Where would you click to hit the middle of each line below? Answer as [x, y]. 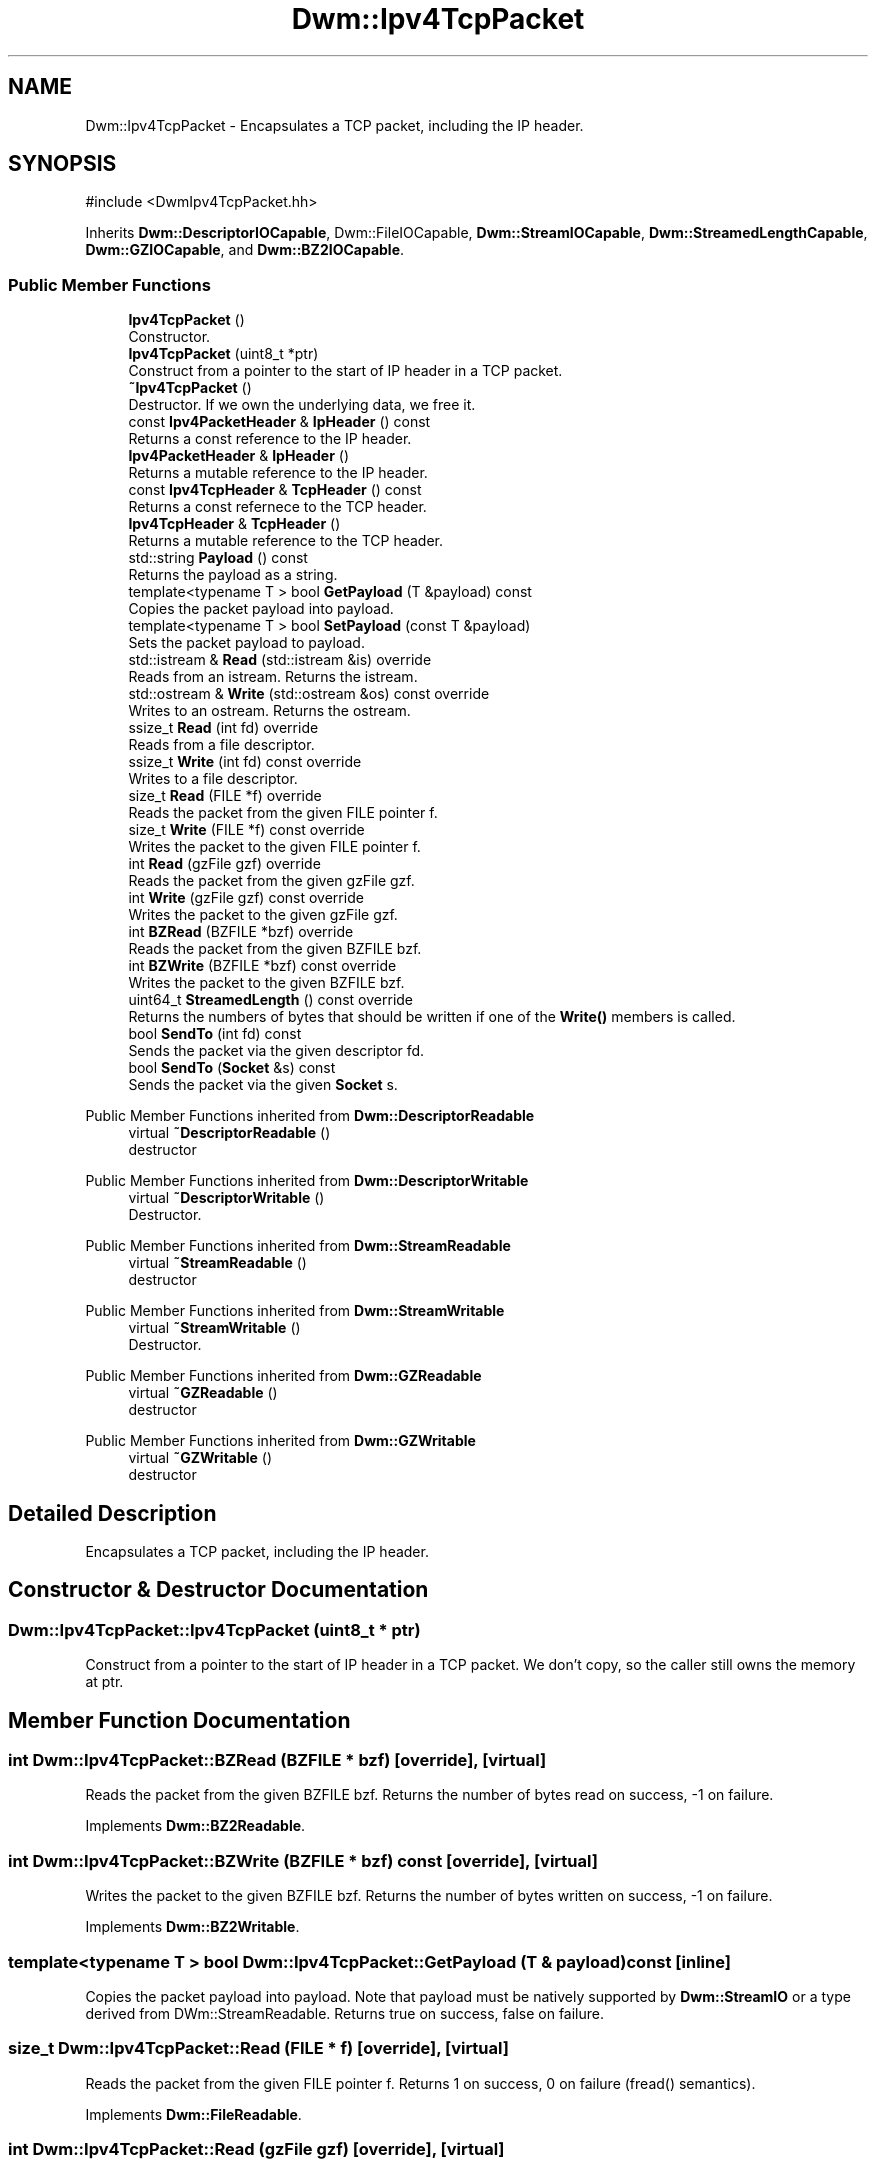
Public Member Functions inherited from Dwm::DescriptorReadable [310, 1116]
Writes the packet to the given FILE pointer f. [274, 847]
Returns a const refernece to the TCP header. [277, 507]
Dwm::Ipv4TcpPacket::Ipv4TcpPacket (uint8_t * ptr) [214, 1629]
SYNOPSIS [62, 164]
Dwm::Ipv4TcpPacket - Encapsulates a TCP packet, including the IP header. [334, 125]
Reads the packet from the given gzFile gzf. [271, 881]
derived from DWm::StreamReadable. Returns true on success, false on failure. [345, 2013]
